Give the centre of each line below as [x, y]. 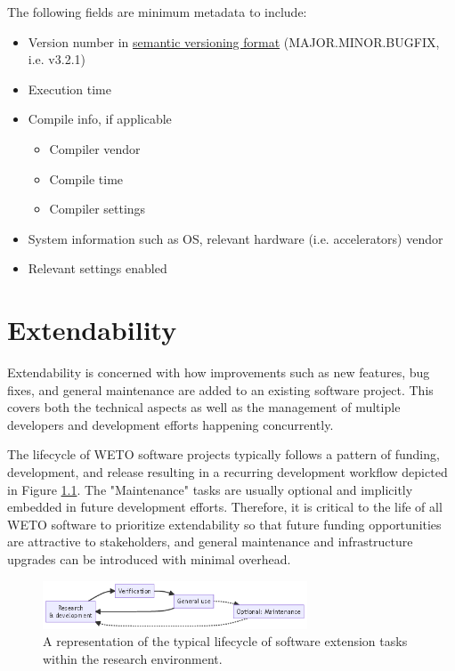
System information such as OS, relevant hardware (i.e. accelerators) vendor [236, 238]
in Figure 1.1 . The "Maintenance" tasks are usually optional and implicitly [210, 489]
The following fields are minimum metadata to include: [157, 12]
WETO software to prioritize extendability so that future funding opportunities [224, 524]
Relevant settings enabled [97, 268]
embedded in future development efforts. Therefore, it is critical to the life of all [225, 507]
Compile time [86, 178]
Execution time [69, 89]
